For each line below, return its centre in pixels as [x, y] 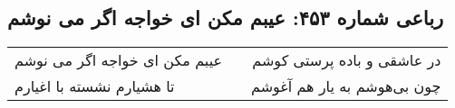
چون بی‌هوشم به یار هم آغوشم [346, 86]
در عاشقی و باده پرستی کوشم [347, 60]
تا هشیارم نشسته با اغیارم [95, 86]
